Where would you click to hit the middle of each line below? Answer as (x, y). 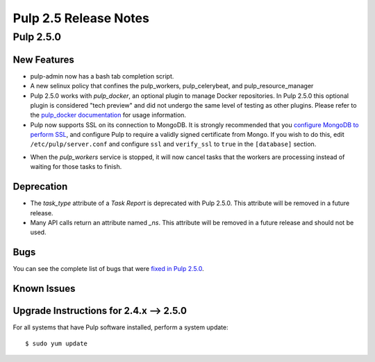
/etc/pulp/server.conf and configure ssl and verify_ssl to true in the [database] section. (173, 144)
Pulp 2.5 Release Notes (81, 18)
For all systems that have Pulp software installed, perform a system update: (120, 327)
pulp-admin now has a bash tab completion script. (102, 76)
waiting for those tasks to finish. (76, 167)
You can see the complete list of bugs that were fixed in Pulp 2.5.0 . (108, 269)
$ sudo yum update (57, 343)
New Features (43, 59)
